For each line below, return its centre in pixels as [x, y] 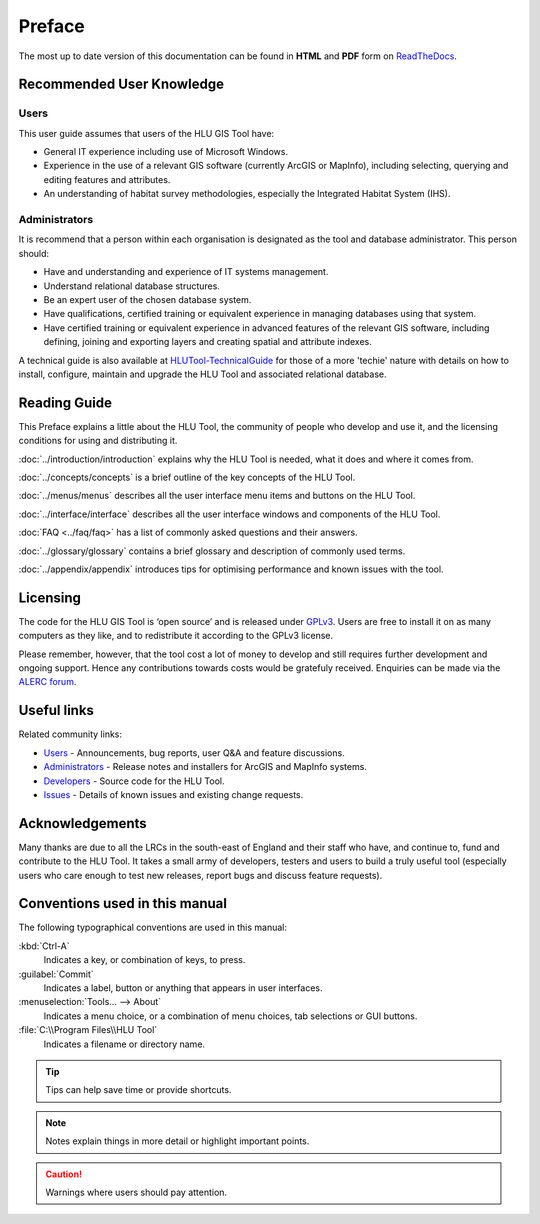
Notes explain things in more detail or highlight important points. [177, 1141]
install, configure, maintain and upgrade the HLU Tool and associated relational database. [202, 374]
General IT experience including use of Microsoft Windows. [166, 152]
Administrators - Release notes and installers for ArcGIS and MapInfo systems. [205, 767]
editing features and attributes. [107, 179]
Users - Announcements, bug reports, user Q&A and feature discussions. [194, 752]
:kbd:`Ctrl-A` [44, 946]
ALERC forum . [47, 682]
